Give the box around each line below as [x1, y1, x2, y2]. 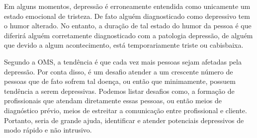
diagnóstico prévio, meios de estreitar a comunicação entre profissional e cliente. [4, 105, 247, 115]
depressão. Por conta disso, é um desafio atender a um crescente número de [4, 66, 233, 76]
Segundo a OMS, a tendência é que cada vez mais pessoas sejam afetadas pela [4, 56, 242, 67]
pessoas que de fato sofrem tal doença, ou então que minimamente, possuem [4, 76, 236, 86]
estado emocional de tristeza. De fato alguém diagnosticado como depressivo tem [4, 10, 250, 21]
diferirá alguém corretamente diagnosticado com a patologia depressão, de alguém [4, 30, 253, 40]
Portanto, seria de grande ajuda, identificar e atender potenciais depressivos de [4, 115, 244, 125]
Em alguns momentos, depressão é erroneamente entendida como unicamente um [4, 1, 251, 11]
